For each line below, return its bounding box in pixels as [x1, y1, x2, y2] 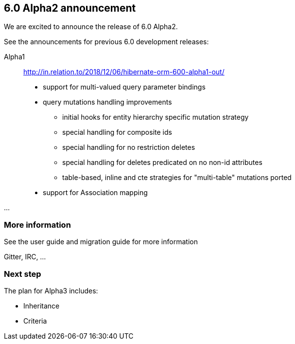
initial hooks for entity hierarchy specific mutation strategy [62, 113, 249, 122]
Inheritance [23, 301, 60, 310]
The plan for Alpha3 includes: [4, 286, 98, 295]
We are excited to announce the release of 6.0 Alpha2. [4, 22, 178, 31]
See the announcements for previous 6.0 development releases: [4, 37, 209, 46]
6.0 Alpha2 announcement [4, 2, 136, 14]
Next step [4, 269, 41, 279]
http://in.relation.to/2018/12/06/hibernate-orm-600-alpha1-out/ [23, 68, 225, 76]
